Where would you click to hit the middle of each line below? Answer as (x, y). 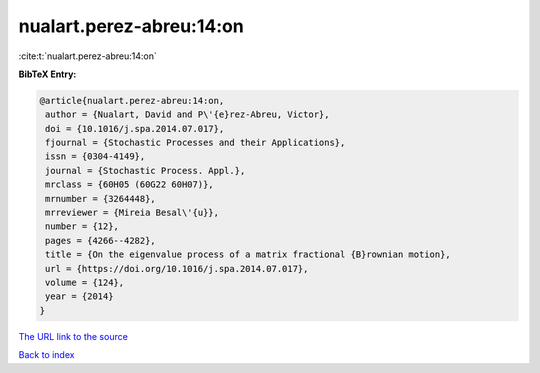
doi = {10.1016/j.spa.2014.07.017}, (135, 128)
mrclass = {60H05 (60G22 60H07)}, (129, 184)
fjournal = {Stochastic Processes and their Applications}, (195, 143)
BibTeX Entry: (47, 74)
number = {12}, (82, 226)
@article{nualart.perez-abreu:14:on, (132, 100)
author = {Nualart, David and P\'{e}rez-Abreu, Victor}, (187, 114)
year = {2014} (79, 296)
